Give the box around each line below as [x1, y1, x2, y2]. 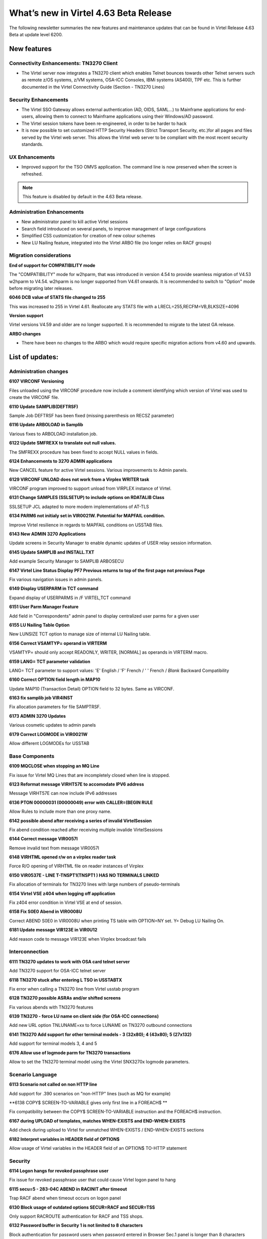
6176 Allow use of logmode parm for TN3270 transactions [9, 1050, 131, 1056]
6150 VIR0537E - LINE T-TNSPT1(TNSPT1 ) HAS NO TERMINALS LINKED [9, 872, 159, 878]
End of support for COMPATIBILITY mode [9, 262, 96, 268]
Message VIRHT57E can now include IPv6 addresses [9, 790, 117, 796]
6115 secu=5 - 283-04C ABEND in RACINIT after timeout [9, 1186, 127, 1192]
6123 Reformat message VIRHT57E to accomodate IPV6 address [9, 781, 144, 787]
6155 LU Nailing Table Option [9, 622, 70, 628]
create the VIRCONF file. [9, 394, 59, 400]
